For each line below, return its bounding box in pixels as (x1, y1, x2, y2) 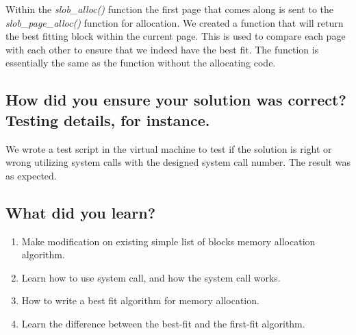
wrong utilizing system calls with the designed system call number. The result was (5, 155, 351, 169)
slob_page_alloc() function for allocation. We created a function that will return (5, 15, 344, 29)
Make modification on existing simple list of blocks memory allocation (21, 234, 316, 248)
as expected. (5, 168, 57, 182)
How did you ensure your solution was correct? (5, 89, 346, 110)
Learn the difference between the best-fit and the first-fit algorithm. (21, 316, 305, 330)
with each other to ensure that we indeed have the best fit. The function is (5, 42, 319, 56)
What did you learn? (5, 201, 156, 223)
